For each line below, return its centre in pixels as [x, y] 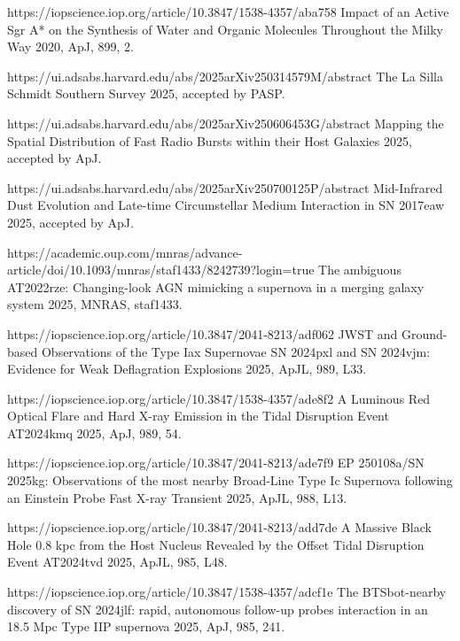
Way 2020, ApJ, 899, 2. [70, 46]
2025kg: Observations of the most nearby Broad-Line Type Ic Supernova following [230, 480]
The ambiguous [360, 270]
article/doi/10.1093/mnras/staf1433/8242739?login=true [161, 270]
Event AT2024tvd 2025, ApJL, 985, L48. [117, 562]
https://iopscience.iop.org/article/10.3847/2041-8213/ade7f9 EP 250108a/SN [216, 463]
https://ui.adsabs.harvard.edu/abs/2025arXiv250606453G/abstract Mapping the [226, 123]
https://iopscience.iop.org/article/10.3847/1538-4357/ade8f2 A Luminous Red [219, 398]
